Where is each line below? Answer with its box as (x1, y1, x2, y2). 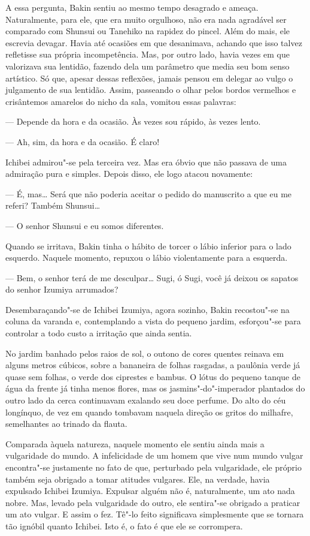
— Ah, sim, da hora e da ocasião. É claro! (5, 135, 160, 147)
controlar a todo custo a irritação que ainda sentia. (5, 327, 192, 339)
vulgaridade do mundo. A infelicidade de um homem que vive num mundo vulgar (5, 449, 303, 462)
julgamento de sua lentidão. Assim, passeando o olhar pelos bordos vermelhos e (5, 83, 296, 96)
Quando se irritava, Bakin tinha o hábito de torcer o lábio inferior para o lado (5, 239, 291, 252)
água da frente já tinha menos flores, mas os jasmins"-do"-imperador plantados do (5, 382, 305, 395)
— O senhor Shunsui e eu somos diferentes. (5, 219, 164, 231)
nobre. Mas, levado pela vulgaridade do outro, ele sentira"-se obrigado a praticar (5, 496, 300, 508)
